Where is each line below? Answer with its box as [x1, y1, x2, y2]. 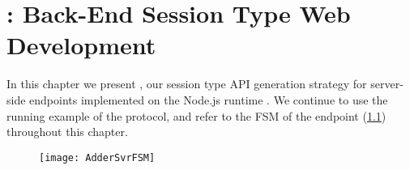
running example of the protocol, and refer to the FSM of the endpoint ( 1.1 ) [6, 107, 387, 124]
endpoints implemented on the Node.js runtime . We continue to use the [29, 91, 388, 108]
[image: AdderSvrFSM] [39, 151, 156, 164]
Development [6, 28, 156, 62]
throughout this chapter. [6, 123, 128, 140]
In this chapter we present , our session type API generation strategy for [6, 75, 367, 92]
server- [370, 75, 404, 92]
